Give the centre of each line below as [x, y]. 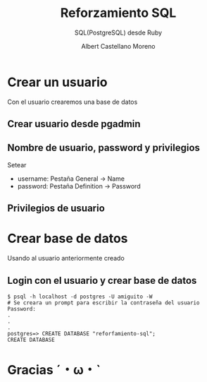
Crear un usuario [57, 82]
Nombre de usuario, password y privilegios [104, 148]
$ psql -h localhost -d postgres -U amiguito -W [80, 297]
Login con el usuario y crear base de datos [102, 280]
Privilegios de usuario [56, 209]
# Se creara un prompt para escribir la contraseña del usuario [103, 303]
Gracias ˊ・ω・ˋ [54, 370]
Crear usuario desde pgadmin [74, 124]
